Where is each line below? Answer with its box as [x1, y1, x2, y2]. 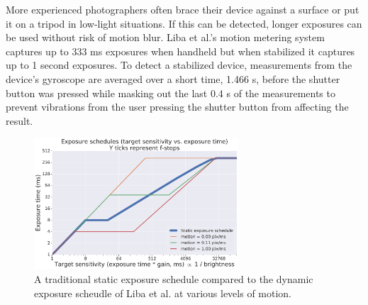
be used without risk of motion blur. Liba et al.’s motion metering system [6, 30, 325, 45]
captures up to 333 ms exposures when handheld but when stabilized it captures [6, 43, 355, 58]
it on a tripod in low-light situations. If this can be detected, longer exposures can [6, 16, 362, 30]
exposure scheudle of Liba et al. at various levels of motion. [34, 285, 292, 300]
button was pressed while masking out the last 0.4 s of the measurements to [6, 85, 335, 100]
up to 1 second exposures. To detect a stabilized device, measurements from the [6, 57, 352, 72]
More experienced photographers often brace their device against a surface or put [6, 2, 359, 16]
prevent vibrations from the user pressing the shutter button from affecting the [6, 99, 349, 114]
